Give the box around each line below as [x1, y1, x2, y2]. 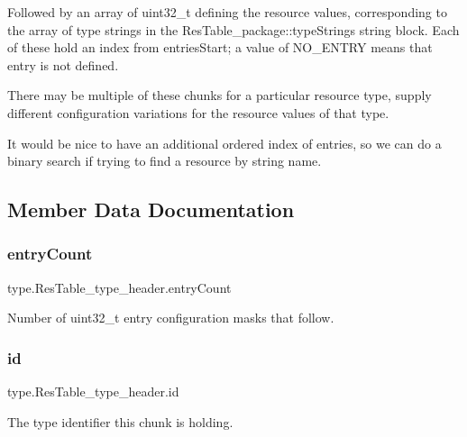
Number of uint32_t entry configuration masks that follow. [7, 308, 334, 327]
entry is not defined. [7, 55, 119, 74]
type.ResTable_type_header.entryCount [7, 278, 232, 296]
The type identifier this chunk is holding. [7, 412, 233, 431]
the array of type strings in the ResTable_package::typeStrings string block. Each [7, 20, 460, 39]
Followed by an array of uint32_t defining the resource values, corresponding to [7, 3, 447, 21]
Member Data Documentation [7, 196, 295, 223]
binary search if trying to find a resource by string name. [7, 151, 322, 170]
